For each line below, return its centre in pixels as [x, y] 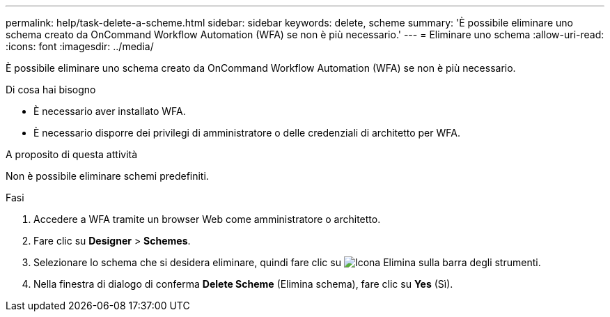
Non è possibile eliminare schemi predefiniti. [107, 176]
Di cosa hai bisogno [51, 90]
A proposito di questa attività [72, 154]
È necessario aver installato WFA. [110, 111]
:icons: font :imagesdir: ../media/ [80, 46]
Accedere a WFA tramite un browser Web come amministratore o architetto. [207, 219]
